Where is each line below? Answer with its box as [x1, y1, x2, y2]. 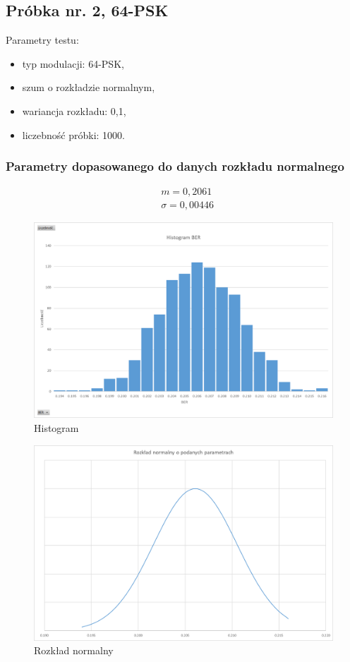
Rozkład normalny [34, 643, 114, 658]
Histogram [34, 421, 79, 435]
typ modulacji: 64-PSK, [22, 56, 124, 71]
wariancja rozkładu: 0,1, [22, 103, 126, 118]
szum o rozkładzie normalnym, [22, 80, 155, 95]
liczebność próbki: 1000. [22, 127, 125, 142]
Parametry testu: [6, 32, 79, 47]
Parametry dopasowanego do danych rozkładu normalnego [6, 157, 344, 175]
